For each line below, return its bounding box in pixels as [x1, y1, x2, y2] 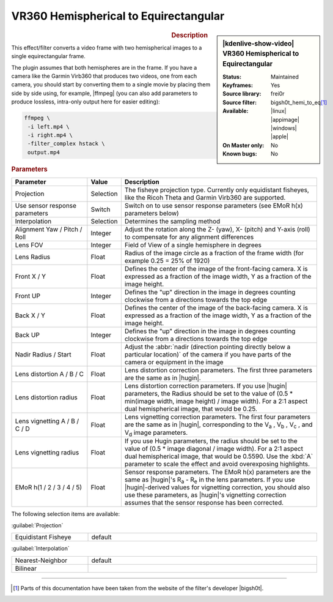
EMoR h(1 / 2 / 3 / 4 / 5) [15, 483, 82, 492]
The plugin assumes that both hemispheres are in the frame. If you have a [11, 64, 197, 71]
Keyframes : [222, 81, 254, 89]
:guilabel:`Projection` [11, 521, 64, 529]
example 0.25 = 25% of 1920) [124, 256, 210, 265]
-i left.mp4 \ [27, 123, 70, 130]
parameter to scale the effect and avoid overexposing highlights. [124, 459, 310, 468]
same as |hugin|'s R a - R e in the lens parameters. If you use [124, 475, 296, 485]
